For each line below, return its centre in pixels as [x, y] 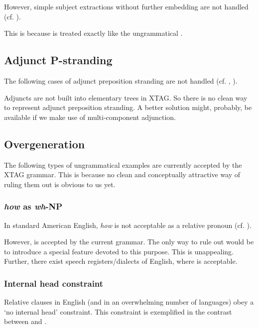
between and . [25, 321]
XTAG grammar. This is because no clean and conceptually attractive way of [122, 174]
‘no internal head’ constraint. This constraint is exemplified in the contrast [118, 311]
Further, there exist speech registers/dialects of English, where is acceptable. [121, 261]
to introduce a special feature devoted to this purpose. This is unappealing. [119, 251]
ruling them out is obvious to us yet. [60, 184]
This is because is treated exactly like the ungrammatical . [93, 33]
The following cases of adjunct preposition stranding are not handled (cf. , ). [121, 80]
